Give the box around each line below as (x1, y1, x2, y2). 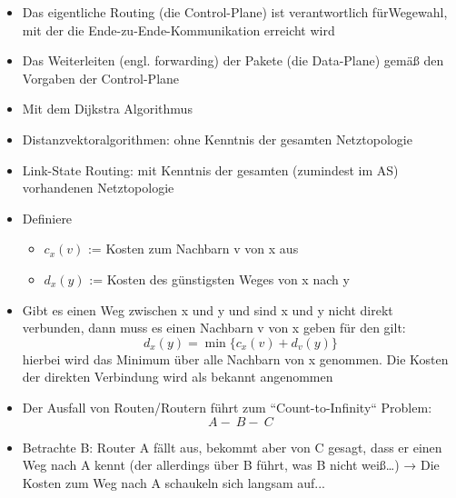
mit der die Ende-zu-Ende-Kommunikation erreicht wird (22, 20, 335, 39)
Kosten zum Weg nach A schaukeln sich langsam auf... (22, 473, 325, 492)
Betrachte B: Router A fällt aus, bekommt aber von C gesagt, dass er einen (22, 437, 442, 456)
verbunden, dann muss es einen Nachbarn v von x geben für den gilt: (22, 318, 406, 337)
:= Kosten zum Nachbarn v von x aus (87, 239, 299, 258)
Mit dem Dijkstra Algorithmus (22, 99, 193, 118)
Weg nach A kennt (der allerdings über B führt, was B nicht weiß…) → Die (22, 455, 440, 474)
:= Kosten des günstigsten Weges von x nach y (89, 269, 350, 288)
